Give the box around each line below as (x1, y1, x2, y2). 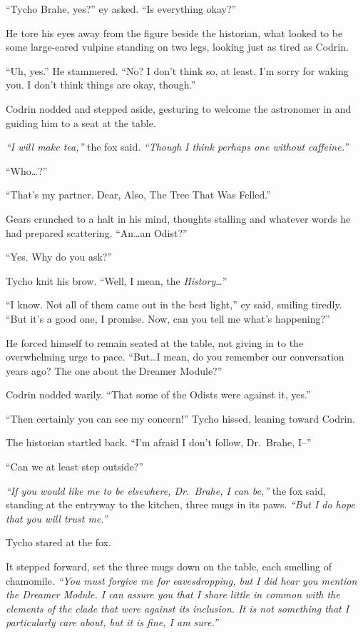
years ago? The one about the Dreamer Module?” (6, 363, 223, 378)
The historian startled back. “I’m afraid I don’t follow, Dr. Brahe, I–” (6, 435, 312, 450)
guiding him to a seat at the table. (6, 115, 156, 130)
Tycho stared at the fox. (6, 535, 111, 550)
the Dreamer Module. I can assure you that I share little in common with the (6, 587, 340, 602)
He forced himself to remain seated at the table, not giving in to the (6, 335, 304, 350)
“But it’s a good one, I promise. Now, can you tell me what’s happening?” (6, 311, 330, 326)
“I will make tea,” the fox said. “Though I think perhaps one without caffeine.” (6, 139, 348, 154)
